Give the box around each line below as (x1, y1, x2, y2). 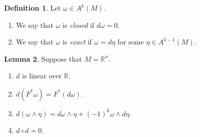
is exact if (62, 36, 92, 47)
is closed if (62, 19, 94, 30)
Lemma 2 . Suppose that (4, 53, 82, 64)
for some (117, 36, 144, 47)
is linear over (22, 70, 62, 81)
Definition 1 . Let (4, 3, 61, 13)
